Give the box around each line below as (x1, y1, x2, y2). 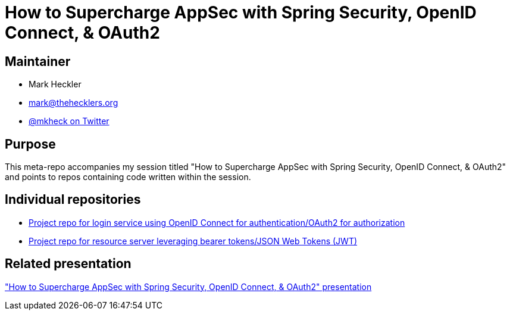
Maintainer (5, 53, 71, 69)
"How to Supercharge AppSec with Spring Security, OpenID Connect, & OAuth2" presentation (5, 281, 372, 292)
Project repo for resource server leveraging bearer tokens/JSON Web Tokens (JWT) (29, 235, 358, 246)
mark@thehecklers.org (29, 97, 118, 108)
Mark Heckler (29, 79, 82, 90)
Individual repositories (5, 192, 141, 207)
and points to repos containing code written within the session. (5, 172, 251, 182)
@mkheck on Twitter (29, 116, 109, 127)
